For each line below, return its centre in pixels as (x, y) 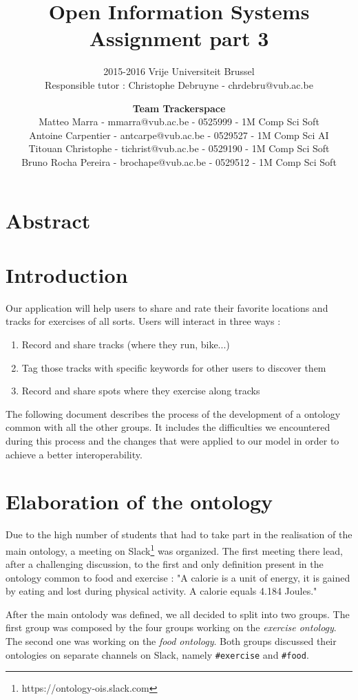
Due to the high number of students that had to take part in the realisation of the (179, 534)
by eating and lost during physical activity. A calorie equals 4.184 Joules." (161, 591)
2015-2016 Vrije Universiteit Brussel (179, 71)
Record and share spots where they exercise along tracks (141, 391)
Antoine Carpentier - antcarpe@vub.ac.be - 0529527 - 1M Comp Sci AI (179, 135)
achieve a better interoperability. (74, 454)
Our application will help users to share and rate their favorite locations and (167, 307)
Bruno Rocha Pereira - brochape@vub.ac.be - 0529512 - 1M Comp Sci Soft (179, 161)
